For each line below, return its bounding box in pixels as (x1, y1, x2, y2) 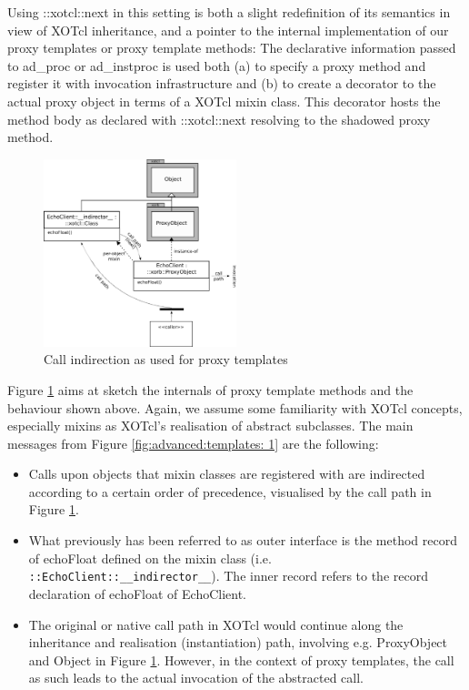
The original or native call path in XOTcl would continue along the (28, 614, 404, 634)
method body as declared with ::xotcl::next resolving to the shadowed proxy (7, 109, 431, 128)
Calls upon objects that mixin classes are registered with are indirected (28, 464, 425, 483)
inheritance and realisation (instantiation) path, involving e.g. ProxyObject (28, 633, 448, 652)
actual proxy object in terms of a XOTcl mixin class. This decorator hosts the (7, 91, 441, 110)
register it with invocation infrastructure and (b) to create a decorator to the (7, 74, 436, 93)
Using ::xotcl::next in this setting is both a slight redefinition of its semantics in (7, 3, 451, 21)
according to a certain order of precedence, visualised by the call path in (28, 482, 432, 501)
